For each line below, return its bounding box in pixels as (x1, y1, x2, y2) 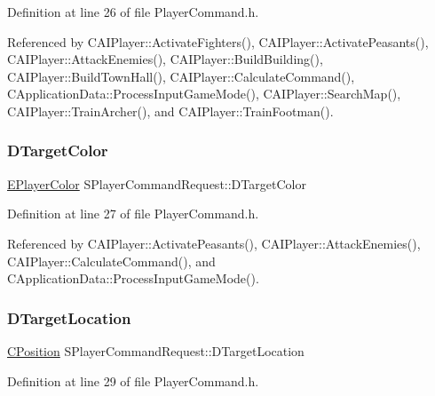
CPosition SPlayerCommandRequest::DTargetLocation (7, 341, 304, 360)
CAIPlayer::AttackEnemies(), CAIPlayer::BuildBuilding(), (7, 50, 323, 68)
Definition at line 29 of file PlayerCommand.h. (7, 371, 259, 390)
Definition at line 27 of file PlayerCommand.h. (7, 204, 259, 223)
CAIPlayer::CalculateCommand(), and (7, 251, 216, 270)
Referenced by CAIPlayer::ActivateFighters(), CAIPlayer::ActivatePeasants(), (7, 32, 429, 51)
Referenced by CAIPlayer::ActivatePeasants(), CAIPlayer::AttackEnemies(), (7, 234, 421, 252)
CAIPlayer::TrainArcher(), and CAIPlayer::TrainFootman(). (7, 101, 334, 120)
